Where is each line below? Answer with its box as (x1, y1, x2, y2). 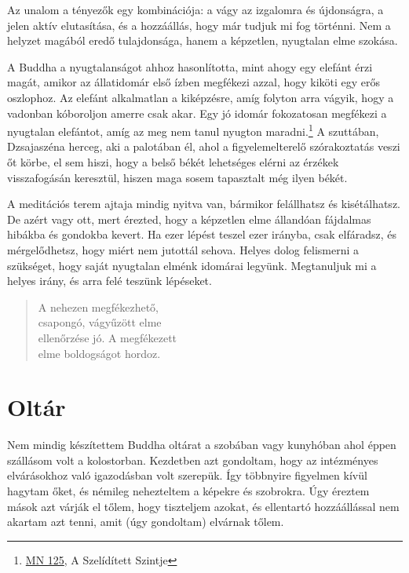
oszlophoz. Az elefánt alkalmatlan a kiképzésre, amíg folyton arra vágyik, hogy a (7, 89, 394, 105)
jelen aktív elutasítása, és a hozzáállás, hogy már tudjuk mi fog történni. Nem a (7, 16, 391, 33)
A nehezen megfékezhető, (38, 298, 159, 315)
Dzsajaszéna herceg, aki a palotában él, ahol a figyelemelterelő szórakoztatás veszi (7, 138, 400, 155)
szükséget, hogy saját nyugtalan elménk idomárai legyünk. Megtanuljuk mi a (7, 257, 377, 273)
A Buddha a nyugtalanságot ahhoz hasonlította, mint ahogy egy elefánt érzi (7, 58, 373, 75)
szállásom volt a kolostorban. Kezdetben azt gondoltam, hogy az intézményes (7, 451, 378, 468)
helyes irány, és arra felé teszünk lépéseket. (7, 272, 212, 289)
